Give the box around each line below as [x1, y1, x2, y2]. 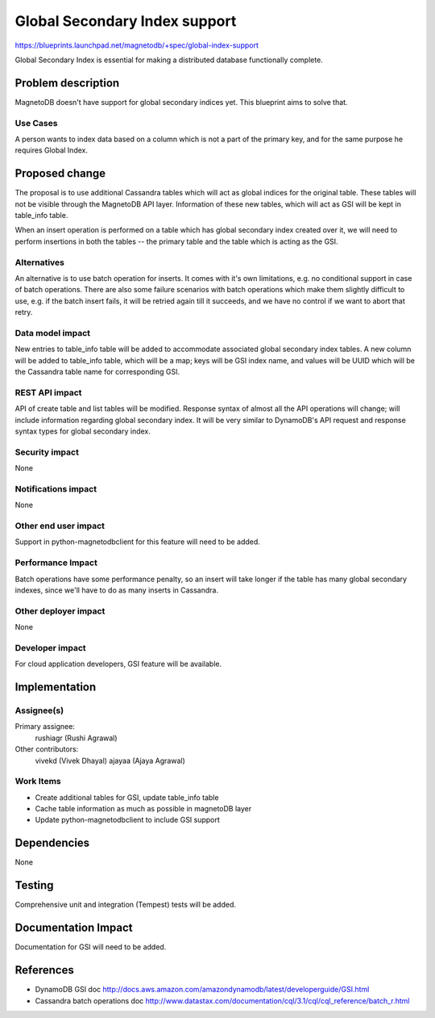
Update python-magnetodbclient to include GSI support [35, 815, 221, 825]
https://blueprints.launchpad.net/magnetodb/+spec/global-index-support [14, 40, 259, 50]
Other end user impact [14, 521, 105, 532]
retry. [14, 308, 33, 317]
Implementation [14, 681, 97, 694]
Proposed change [14, 166, 106, 181]
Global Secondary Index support [14, 12, 237, 30]
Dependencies [14, 836, 90, 850]
